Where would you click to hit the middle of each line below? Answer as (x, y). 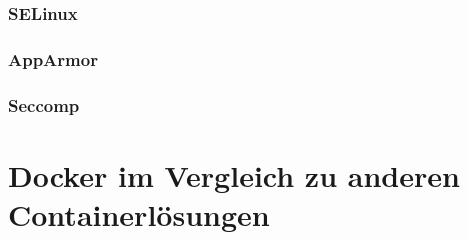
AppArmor (53, 58)
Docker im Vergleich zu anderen (234, 174)
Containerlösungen (139, 213)
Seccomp (44, 104)
